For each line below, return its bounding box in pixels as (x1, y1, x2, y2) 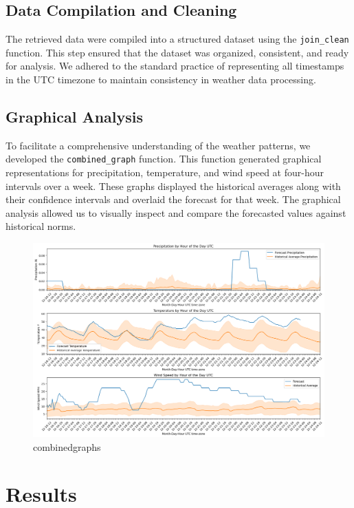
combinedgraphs (33, 439, 101, 454)
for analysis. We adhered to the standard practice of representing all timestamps (5, 59, 344, 73)
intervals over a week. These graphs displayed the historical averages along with (5, 178, 341, 193)
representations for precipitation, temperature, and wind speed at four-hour (5, 165, 324, 180)
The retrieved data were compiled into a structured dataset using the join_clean (5, 32, 349, 46)
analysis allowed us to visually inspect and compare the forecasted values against (5, 205, 346, 220)
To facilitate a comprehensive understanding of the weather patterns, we (5, 138, 311, 152)
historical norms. (5, 219, 76, 233)
